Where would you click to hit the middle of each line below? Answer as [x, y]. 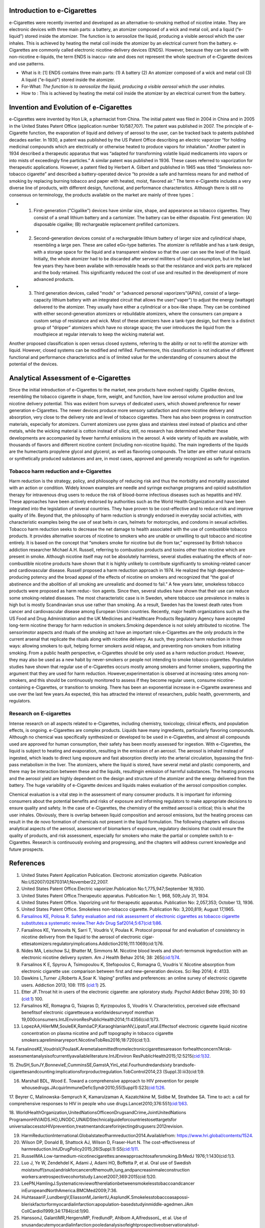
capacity [42, 300]
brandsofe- [185, 1065]
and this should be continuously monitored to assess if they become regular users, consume [122, 680]
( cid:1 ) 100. [32, 999]
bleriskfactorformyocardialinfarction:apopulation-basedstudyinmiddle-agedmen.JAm [107, 1204]
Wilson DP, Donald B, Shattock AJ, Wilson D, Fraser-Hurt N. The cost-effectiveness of [108, 1142]
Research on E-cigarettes [40, 714]
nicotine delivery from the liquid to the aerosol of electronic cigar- [88, 937]
